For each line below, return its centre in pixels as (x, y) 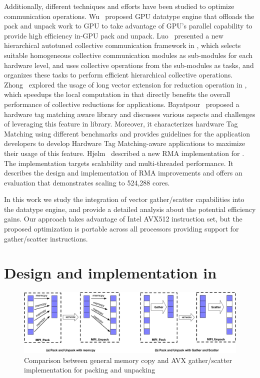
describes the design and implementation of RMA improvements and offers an (123, 173)
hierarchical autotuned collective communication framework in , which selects (122, 45)
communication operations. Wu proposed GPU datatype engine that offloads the (129, 16)
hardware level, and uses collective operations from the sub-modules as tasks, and (129, 65)
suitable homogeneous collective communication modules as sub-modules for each (128, 55)
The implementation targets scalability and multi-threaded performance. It (119, 163)
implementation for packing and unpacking (90, 370)
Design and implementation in (110, 273)
